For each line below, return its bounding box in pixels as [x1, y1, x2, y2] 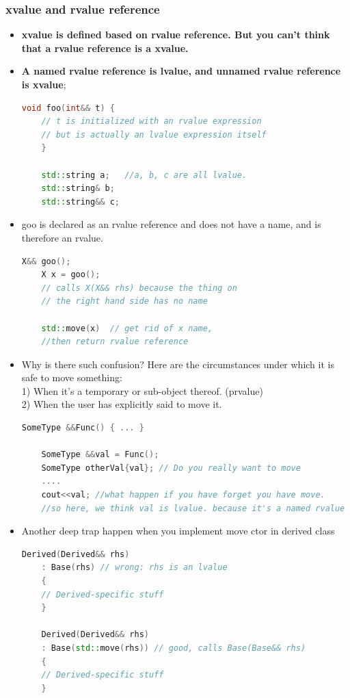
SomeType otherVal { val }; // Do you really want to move [41, 463, 301, 473]
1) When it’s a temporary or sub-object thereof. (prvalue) [21, 383, 263, 398]
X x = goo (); [41, 270, 100, 280]
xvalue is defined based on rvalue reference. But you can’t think [21, 27, 330, 42]
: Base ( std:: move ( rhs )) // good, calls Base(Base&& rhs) [41, 643, 306, 653]
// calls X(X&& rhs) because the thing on [41, 283, 237, 293]
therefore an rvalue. [21, 230, 103, 244]
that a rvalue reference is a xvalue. [21, 40, 189, 55]
